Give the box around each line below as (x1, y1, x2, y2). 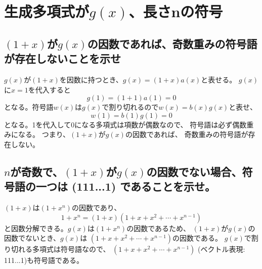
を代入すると (28, 84, 71, 95)
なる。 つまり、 (18, 129, 70, 140)
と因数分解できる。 (4, 222, 68, 233)
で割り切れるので (102, 102, 159, 112)
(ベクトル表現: (197, 244, 245, 254)
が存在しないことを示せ (4, 51, 121, 66)
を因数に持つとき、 (59, 74, 123, 84)
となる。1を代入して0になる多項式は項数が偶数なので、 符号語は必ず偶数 (4, 119, 247, 129)
